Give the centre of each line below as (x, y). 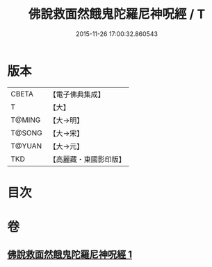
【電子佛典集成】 (77, 94)
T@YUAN (26, 146)
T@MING (26, 120)
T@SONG (27, 132)
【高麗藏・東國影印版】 (88, 159)
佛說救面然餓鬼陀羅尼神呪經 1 (70, 255)
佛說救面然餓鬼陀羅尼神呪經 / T (117, 14)
